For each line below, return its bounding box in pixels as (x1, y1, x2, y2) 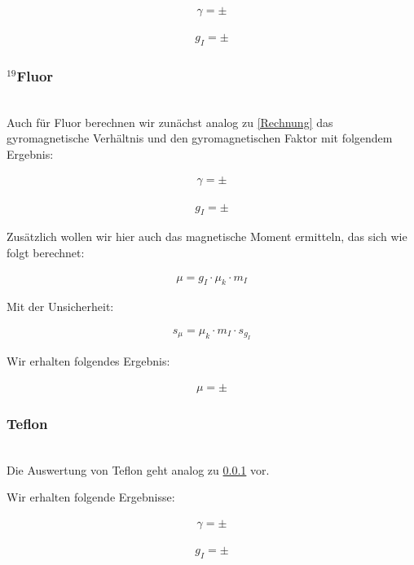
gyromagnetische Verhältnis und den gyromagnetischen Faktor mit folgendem (7, 129, 393, 147)
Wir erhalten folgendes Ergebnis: (7, 353, 170, 370)
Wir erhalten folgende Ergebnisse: (7, 488, 175, 506)
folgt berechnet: (7, 243, 85, 261)
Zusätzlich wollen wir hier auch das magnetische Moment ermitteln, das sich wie (7, 228, 407, 245)
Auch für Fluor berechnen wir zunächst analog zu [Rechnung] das (7, 113, 333, 130)
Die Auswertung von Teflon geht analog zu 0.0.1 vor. (7, 461, 270, 478)
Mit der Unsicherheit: (7, 298, 114, 315)
